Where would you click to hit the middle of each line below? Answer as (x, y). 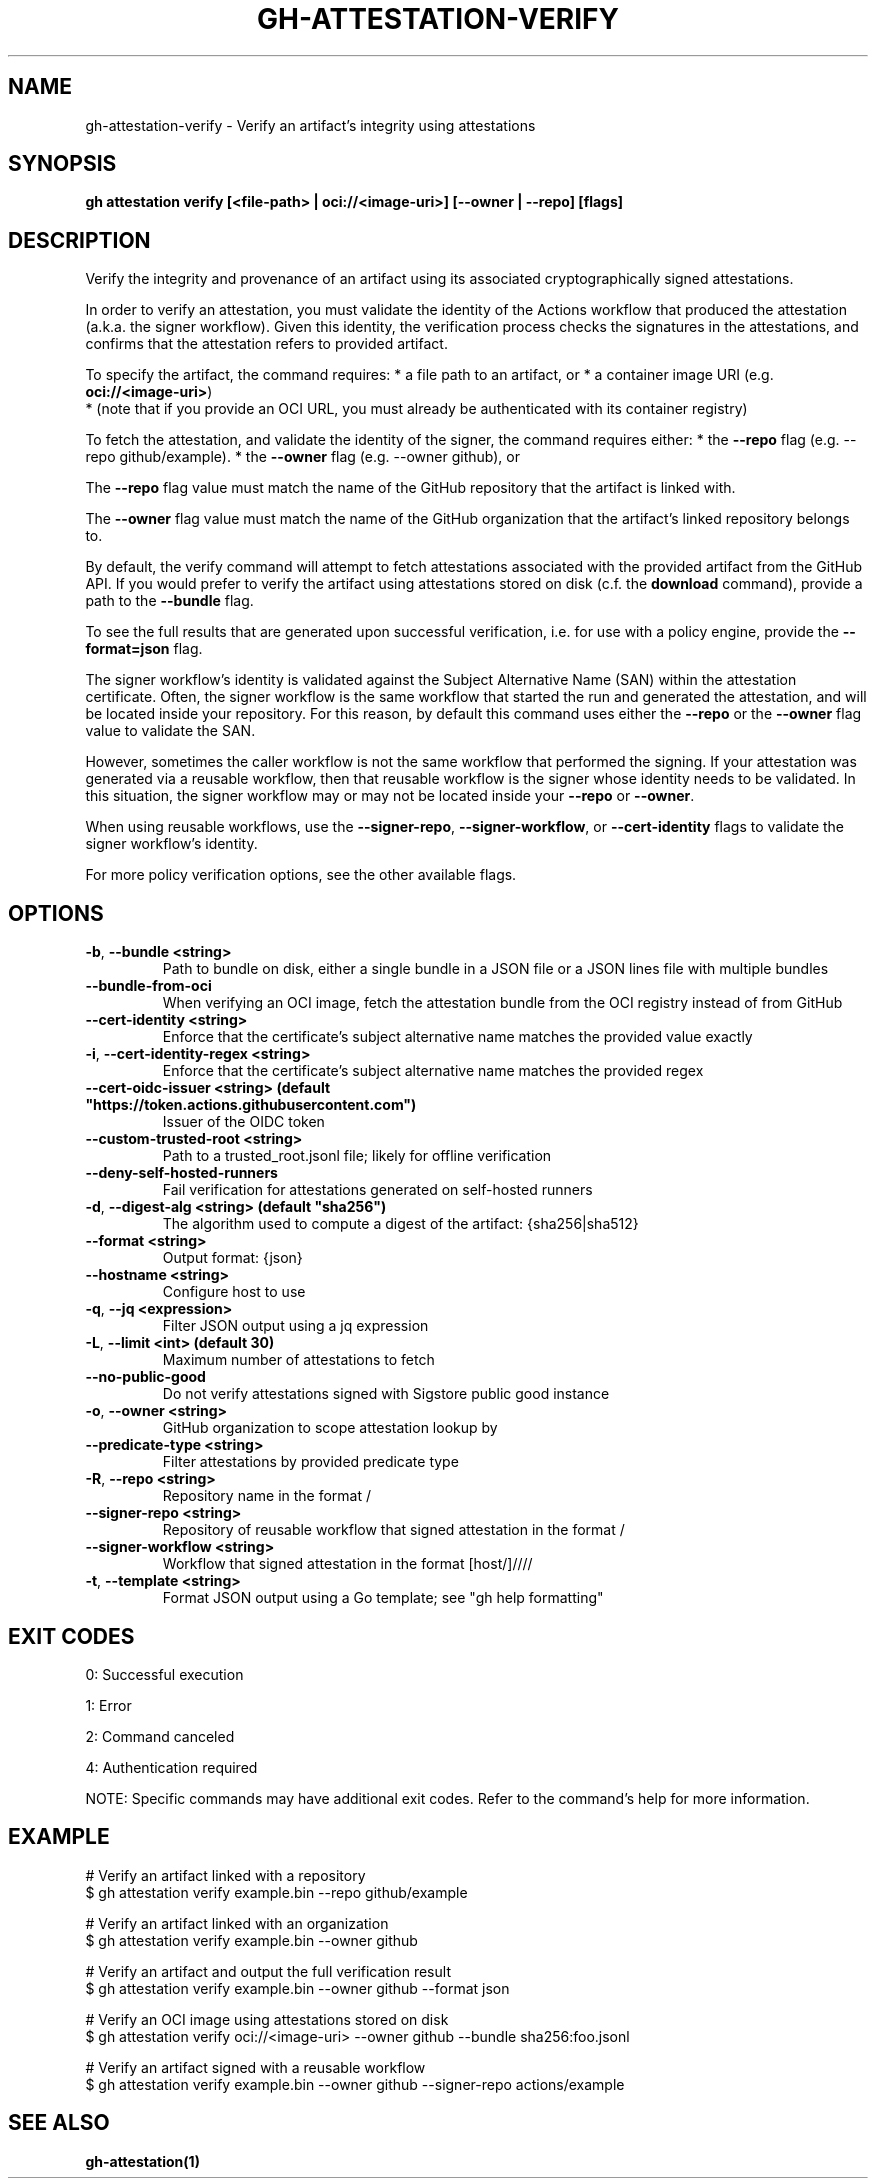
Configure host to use (234, 1292)
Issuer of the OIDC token (243, 1122)
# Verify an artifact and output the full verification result (268, 1971)
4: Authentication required (171, 1767)
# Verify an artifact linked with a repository (225, 1875)
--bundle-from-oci (148, 986)
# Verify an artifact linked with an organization (237, 1923)
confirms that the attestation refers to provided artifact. (266, 344)
